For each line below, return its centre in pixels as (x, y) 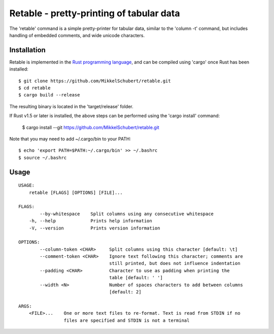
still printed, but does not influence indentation (175, 263)
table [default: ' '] (136, 278)
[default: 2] (125, 292)
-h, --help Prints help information (90, 221)
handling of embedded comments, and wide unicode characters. (77, 35)
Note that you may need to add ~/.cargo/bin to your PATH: (70, 139)
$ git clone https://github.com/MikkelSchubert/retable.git (95, 81)
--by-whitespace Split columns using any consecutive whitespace (127, 214)
